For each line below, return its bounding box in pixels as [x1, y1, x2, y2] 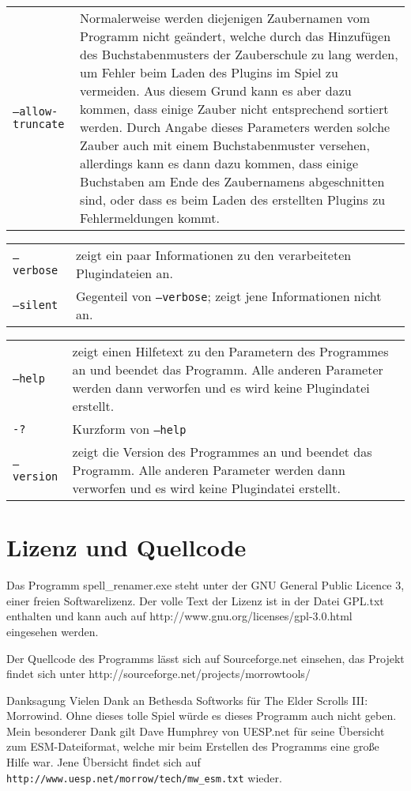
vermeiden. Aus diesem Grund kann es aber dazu [80, 81, 352, 100]
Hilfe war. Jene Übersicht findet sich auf [6, 754, 201, 770]
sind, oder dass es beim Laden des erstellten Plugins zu [80, 190, 386, 209]
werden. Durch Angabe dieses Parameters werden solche [80, 118, 390, 136]
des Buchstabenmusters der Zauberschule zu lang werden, [80, 45, 398, 63]
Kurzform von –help [72, 420, 187, 438]
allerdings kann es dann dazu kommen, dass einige [80, 154, 359, 172]
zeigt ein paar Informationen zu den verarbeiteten [76, 246, 352, 264]
